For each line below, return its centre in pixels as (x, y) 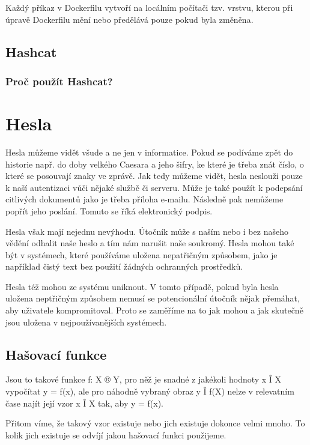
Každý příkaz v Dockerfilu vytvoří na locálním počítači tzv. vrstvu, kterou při (149, 7)
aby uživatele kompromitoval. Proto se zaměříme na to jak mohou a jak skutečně (154, 310)
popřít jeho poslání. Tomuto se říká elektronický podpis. (109, 210)
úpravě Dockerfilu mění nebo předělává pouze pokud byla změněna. (129, 19)
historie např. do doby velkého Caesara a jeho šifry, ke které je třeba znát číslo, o (155, 164)
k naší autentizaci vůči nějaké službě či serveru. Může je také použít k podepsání (154, 187)
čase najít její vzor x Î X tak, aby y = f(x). (85, 403)
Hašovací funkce (56, 354)
